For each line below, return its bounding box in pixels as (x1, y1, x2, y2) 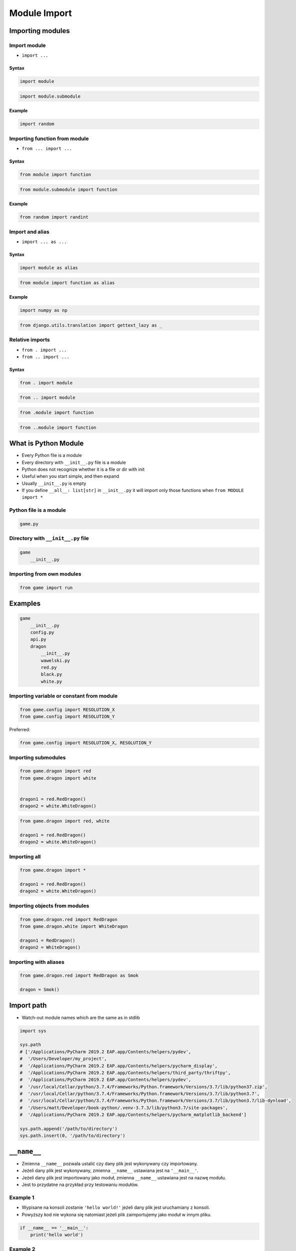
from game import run (19, 584, 73, 590)
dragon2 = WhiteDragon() (19, 945, 81, 950)
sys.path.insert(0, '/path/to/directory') (19, 1133, 125, 1138)
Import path (9, 1001, 47, 1010)
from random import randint (19, 214, 88, 220)
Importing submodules (9, 754, 66, 761)
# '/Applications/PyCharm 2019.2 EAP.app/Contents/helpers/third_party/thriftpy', (19, 1070, 231, 1075)
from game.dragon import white (19, 775, 97, 781)
